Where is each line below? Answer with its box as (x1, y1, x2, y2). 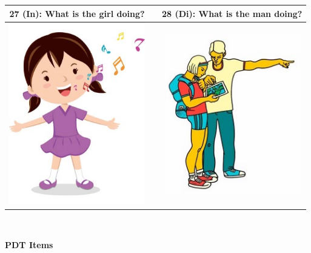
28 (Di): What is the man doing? (162, 7, 303, 19)
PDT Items (5, 238, 53, 251)
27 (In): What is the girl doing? (9, 7, 145, 19)
